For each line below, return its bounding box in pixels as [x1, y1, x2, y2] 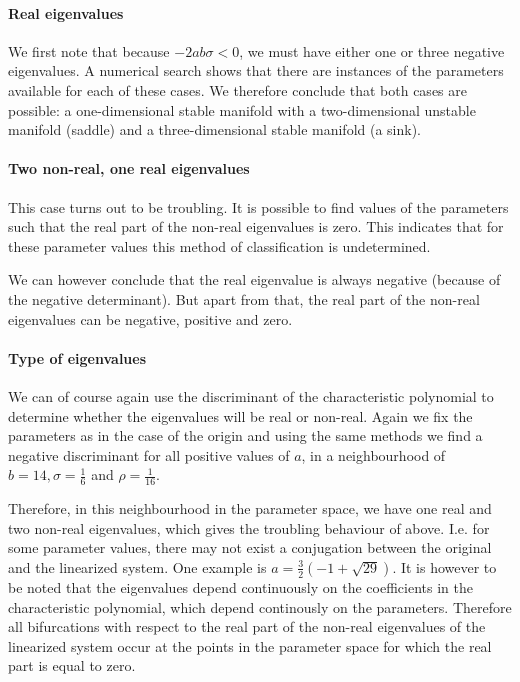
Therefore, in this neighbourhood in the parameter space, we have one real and [8, 498, 492, 519]
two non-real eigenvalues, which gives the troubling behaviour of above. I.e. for [8, 517, 490, 538]
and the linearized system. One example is [8, 556, 267, 577]
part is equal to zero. [8, 655, 136, 676]
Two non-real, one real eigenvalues [8, 158, 250, 179]
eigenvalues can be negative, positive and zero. [8, 308, 293, 329]
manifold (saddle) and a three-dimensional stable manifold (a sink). [8, 119, 421, 140]
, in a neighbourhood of [301, 444, 446, 465]
